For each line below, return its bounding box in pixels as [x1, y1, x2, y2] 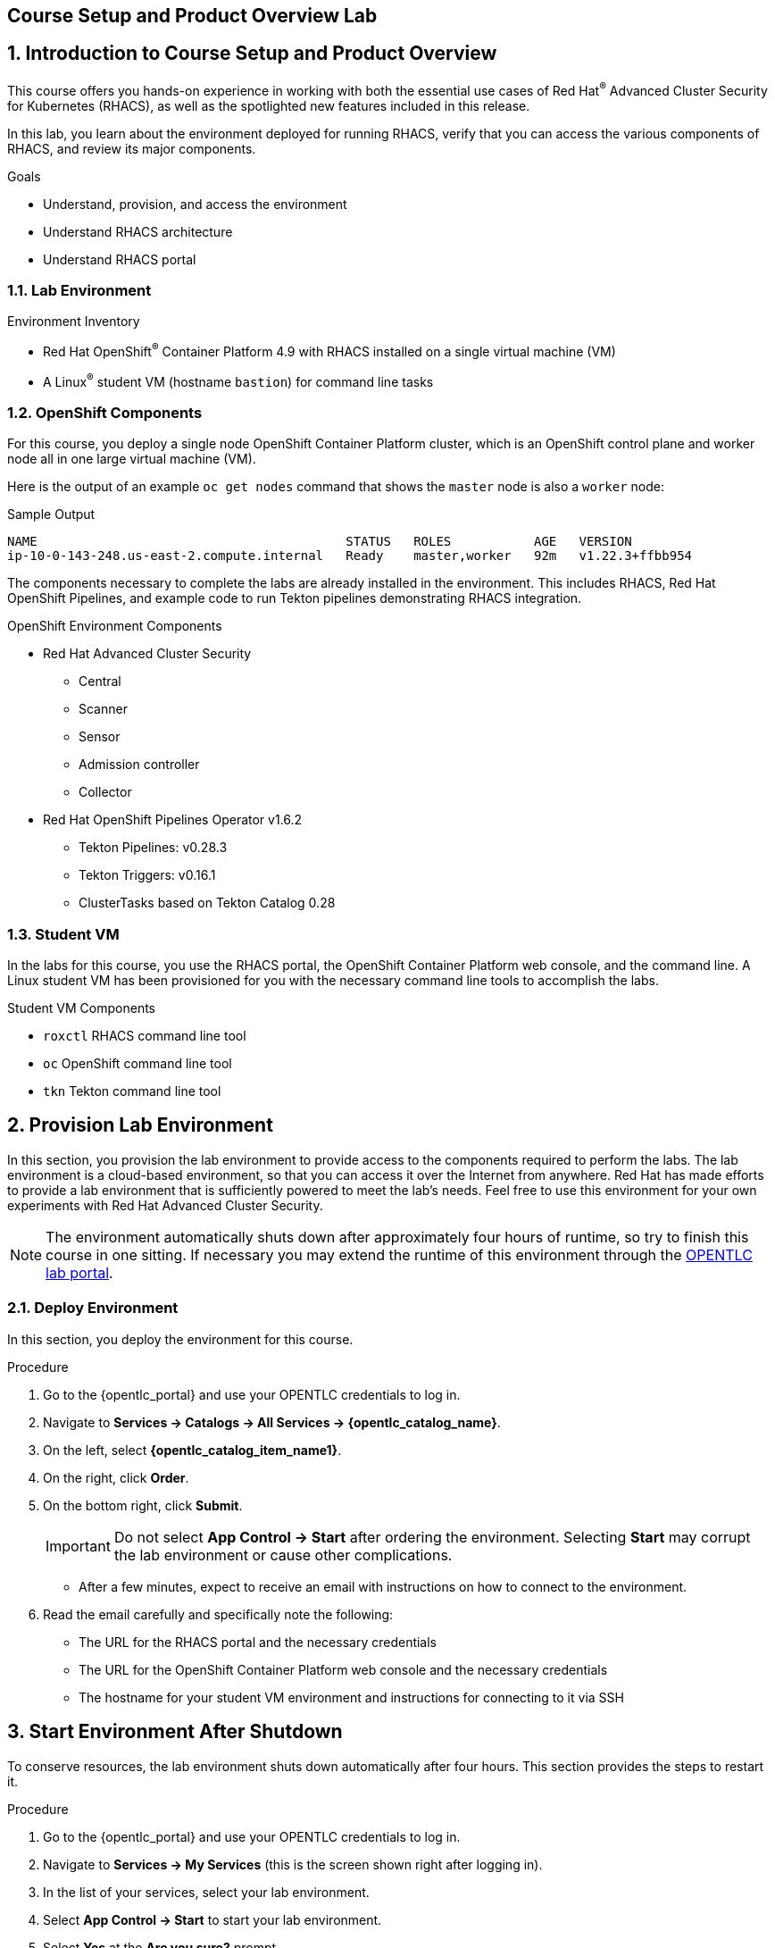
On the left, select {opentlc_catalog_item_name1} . [43, 1442, 342, 1458]
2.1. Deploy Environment [7, 1299, 179, 1317]
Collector [79, 784, 132, 800]
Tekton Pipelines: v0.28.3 [79, 840, 228, 856]
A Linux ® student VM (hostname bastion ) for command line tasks [43, 371, 434, 389]
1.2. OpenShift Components [7, 403, 203, 422]
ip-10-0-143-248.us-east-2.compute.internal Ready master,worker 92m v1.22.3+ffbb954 [7, 548, 693, 564]
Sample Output [7, 506, 96, 523]
